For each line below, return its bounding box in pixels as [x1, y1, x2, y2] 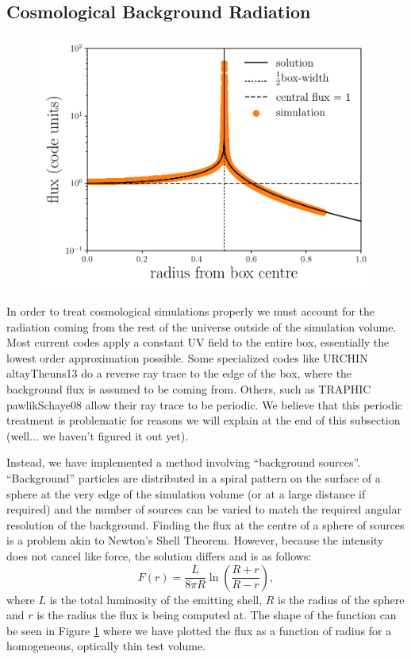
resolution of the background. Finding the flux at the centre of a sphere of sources [6, 516, 405, 533]
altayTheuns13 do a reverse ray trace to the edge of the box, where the [6, 365, 352, 382]
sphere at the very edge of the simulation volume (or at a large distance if [6, 485, 366, 502]
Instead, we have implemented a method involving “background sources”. [6, 454, 360, 471]
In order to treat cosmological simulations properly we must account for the [6, 303, 375, 320]
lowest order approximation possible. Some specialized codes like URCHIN [6, 349, 368, 366]
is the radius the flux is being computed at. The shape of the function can [36, 607, 397, 623]
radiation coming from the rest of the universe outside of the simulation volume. [6, 318, 397, 335]
